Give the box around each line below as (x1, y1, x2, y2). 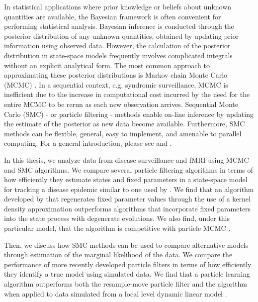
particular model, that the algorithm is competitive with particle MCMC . (4, 223, 231, 233)
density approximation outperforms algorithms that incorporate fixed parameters (4, 203, 251, 213)
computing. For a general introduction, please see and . (4, 138, 172, 148)
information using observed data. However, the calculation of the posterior (4, 40, 231, 51)
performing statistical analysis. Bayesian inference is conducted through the (4, 21, 234, 31)
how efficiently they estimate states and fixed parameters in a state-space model (4, 174, 248, 185)
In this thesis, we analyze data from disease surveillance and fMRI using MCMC (4, 154, 249, 165)
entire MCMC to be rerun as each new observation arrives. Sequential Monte (4, 99, 239, 109)
